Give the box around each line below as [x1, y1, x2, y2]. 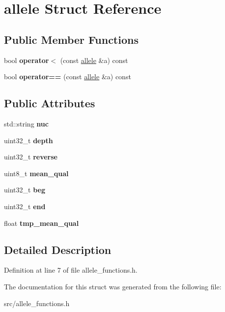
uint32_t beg [4, 185, 45, 195]
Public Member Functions [4, 31, 139, 47]
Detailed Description [4, 242, 112, 257]
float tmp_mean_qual [4, 218, 79, 228]
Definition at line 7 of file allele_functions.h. [4, 265, 138, 275]
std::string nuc [4, 118, 49, 128]
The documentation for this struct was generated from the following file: [4, 281, 222, 291]
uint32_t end [4, 201, 46, 211]
